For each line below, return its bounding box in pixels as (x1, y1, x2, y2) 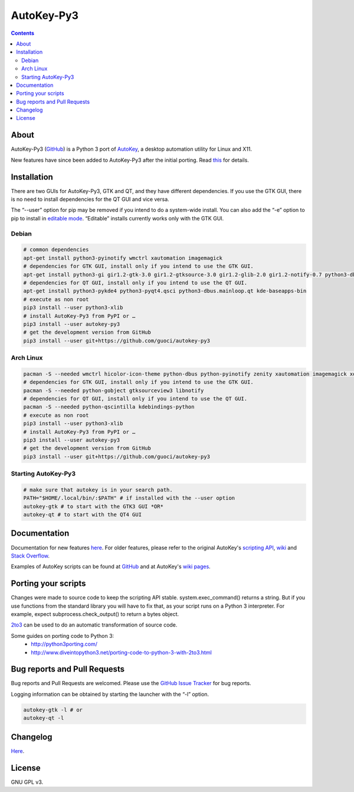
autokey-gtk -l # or (23, 706, 83, 713)
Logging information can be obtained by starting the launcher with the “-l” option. (11, 690, 209, 698)
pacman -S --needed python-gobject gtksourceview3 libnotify (23, 387, 204, 394)
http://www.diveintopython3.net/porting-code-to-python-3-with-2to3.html (31, 648, 212, 656)
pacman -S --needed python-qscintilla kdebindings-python (23, 403, 195, 410)
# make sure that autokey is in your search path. (23, 486, 173, 493)
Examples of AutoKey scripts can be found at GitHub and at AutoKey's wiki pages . (11, 563, 211, 570)
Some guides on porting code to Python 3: (11, 632, 114, 639)
